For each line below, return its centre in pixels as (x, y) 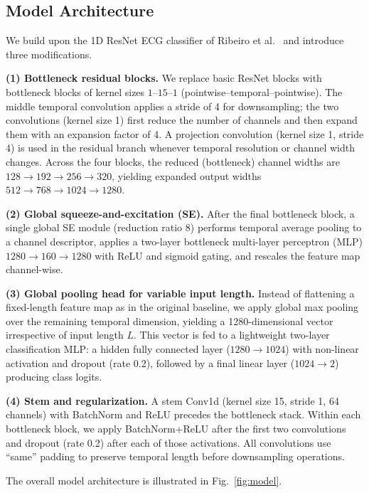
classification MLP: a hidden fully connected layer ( (118, 349)
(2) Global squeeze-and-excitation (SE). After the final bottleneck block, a (180, 213)
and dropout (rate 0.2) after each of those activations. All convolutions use (169, 442)
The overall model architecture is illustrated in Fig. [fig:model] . (144, 480)
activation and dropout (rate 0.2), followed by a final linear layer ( (150, 362)
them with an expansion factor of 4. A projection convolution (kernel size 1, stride (185, 133)
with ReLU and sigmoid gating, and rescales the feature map (228, 255)
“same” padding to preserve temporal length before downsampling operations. (175, 456)
